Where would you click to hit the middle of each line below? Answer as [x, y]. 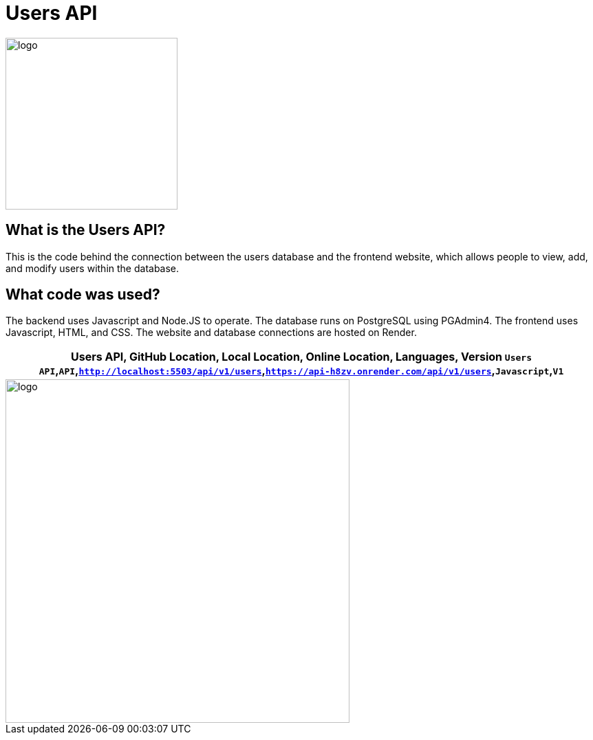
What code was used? [83, 295]
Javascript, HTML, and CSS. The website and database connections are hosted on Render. [211, 333]
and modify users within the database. [93, 268]
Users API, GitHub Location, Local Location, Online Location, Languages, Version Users [301, 357]
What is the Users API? [86, 230]
